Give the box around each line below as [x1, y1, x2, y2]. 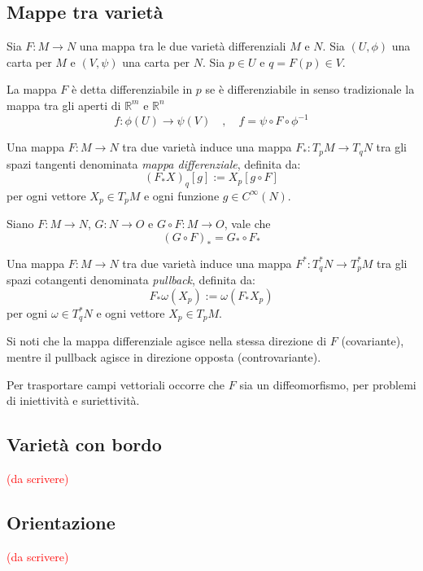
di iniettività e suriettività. [7, 392, 140, 409]
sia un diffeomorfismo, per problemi [239, 376, 416, 393]
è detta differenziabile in [71, 81, 193, 98]
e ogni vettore [96, 305, 165, 322]
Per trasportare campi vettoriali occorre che [7, 376, 225, 393]
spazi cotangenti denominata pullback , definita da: [7, 271, 255, 288]
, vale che [224, 215, 271, 232]
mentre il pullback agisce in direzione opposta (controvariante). [7, 349, 321, 366]
